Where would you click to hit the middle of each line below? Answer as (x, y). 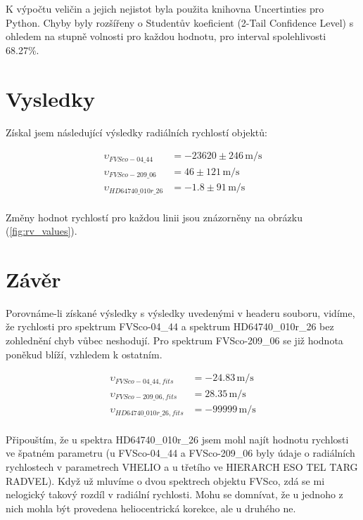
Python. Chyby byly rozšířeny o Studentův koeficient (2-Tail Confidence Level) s (180, 22)
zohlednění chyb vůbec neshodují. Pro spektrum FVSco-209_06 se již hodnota (174, 340)
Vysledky (50, 98)
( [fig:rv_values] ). (42, 231)
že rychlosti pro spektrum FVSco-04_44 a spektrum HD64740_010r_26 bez (170, 326)
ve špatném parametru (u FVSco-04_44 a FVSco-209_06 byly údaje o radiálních (180, 453)
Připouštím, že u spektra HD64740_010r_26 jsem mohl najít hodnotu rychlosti (177, 439)
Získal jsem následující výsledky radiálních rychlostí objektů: (136, 132)
